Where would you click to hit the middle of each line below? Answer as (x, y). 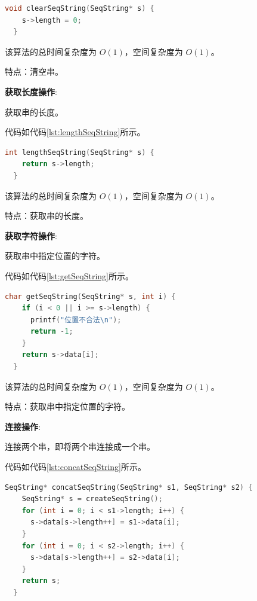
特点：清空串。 (34, 71)
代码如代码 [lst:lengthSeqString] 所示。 (75, 132)
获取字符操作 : (31, 235)
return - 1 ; (52, 332)
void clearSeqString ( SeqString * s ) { (80, 8)
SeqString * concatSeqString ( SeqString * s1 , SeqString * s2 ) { (129, 487)
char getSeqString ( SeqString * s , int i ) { (90, 296)
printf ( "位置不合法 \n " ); (76, 320)
